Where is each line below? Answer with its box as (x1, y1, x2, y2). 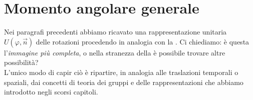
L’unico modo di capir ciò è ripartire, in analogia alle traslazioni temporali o (4, 66, 238, 77)
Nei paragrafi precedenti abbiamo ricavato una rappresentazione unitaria (4, 26, 227, 37)
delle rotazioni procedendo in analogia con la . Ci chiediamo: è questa (36, 36, 249, 46)
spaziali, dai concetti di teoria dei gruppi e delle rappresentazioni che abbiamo (4, 76, 243, 87)
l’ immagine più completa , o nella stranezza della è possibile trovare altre (4, 47, 225, 57)
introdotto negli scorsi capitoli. (4, 86, 98, 97)
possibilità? (4, 57, 39, 67)
